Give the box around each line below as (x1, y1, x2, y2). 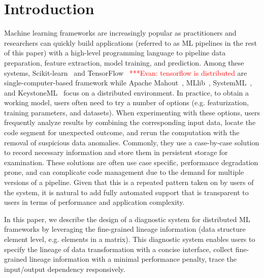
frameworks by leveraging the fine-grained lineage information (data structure (4, 224, 246, 234)
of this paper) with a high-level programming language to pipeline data (4, 47, 226, 58)
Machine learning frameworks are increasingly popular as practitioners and (4, 27, 237, 38)
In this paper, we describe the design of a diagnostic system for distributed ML (4, 213, 250, 224)
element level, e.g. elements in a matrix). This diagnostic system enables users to (4, 234, 255, 244)
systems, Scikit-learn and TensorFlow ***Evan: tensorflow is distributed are (4, 67, 247, 78)
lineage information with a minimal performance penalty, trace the (29, 254, 237, 264)
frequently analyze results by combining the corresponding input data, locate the (4, 117, 256, 128)
